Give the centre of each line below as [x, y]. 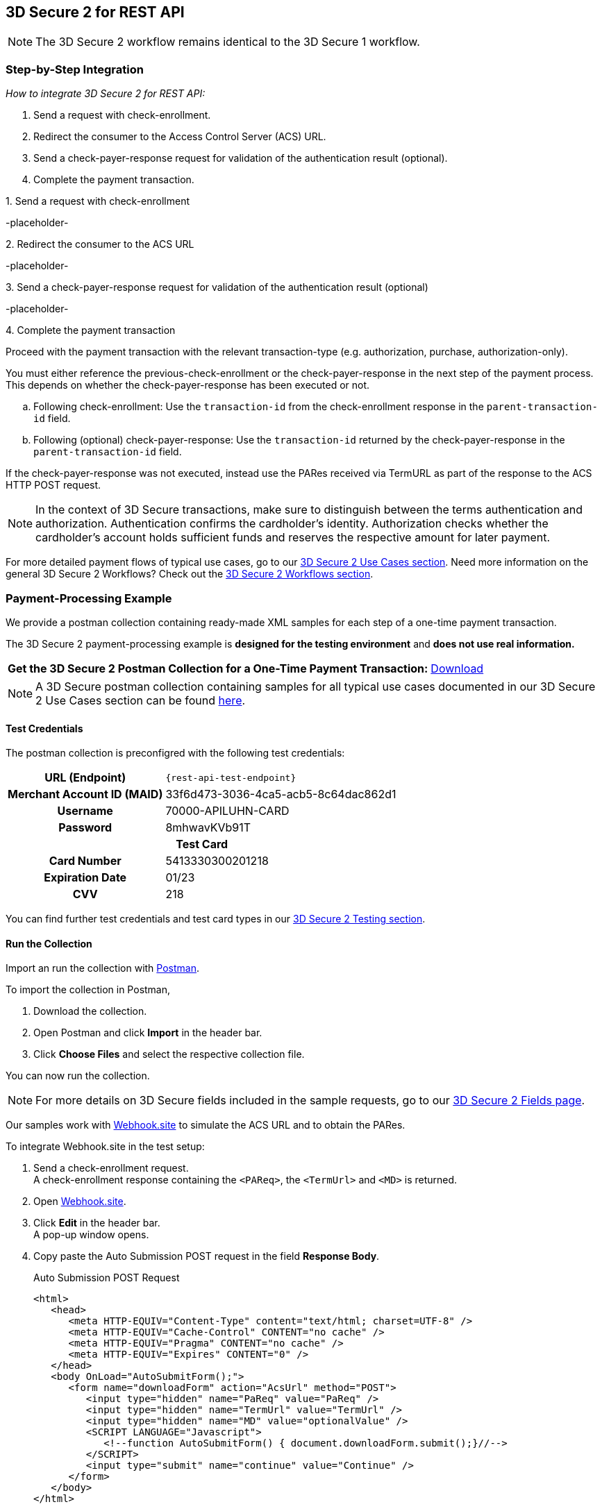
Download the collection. [90, 1011]
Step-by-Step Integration [75, 69]
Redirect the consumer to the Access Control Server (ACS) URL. [180, 137]
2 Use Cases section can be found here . [141, 700]
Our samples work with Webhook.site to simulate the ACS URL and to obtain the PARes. [206, 1125]
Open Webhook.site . [80, 1202]
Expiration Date [85, 878]
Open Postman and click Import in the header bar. [148, 1033]
